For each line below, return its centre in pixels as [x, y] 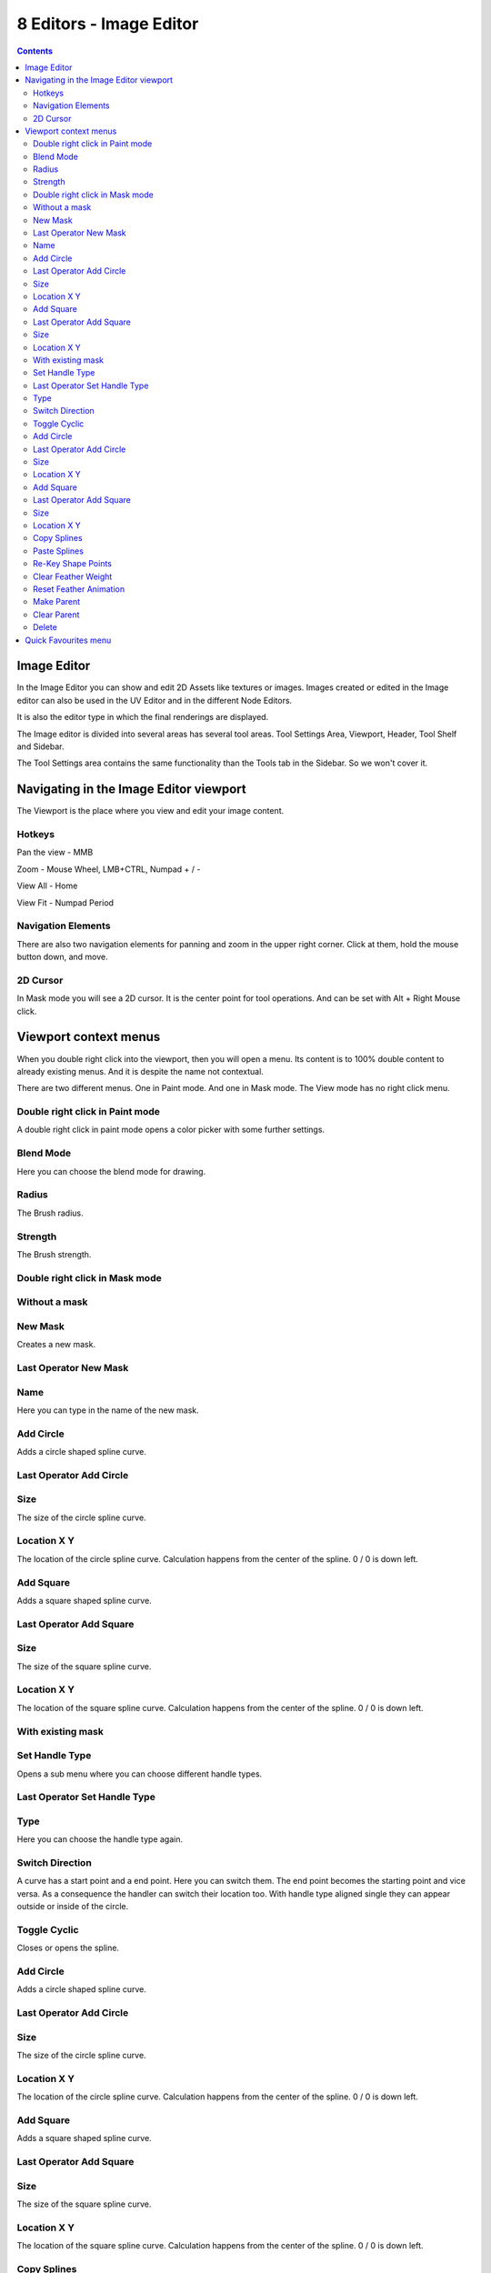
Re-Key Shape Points [73, 564]
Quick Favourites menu [68, 640]
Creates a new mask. [56, 1345]
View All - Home [47, 886]
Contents [35, 51]
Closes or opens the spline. [68, 1948]
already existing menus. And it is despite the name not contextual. [140, 1071]
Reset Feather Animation [79, 589]
